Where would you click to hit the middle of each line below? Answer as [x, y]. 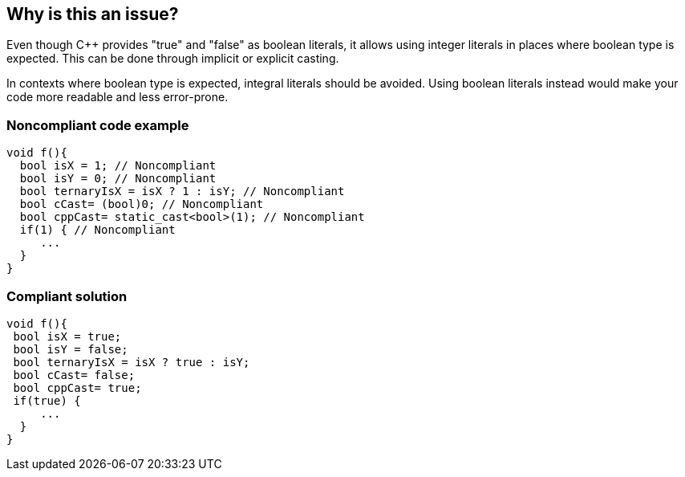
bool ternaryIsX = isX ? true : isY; [132, 362]
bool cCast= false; [74, 375]
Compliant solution [67, 296]
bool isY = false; [71, 349]
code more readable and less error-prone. [118, 97]
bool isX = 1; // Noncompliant [118, 166]
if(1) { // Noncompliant [97, 230]
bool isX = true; [67, 336]
